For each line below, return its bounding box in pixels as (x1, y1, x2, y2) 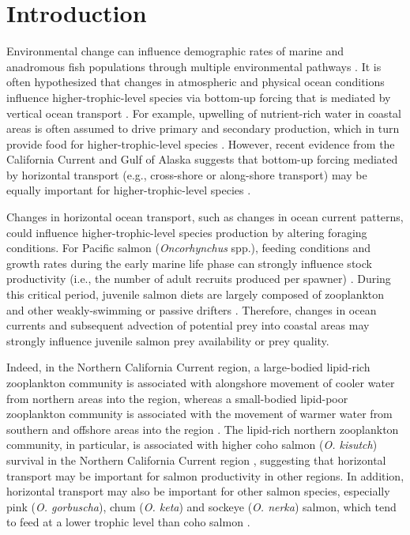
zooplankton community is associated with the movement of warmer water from (6, 405, 393, 422)
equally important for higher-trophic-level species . (6, 182, 251, 198)
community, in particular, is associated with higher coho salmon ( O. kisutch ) (6, 436, 378, 453)
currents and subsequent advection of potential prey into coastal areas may (6, 317, 370, 333)
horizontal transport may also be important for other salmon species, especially (6, 483, 390, 499)
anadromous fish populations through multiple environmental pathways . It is (6, 58, 382, 74)
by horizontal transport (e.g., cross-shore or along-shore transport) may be (6, 166, 367, 183)
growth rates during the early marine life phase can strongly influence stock (6, 254, 372, 271)
